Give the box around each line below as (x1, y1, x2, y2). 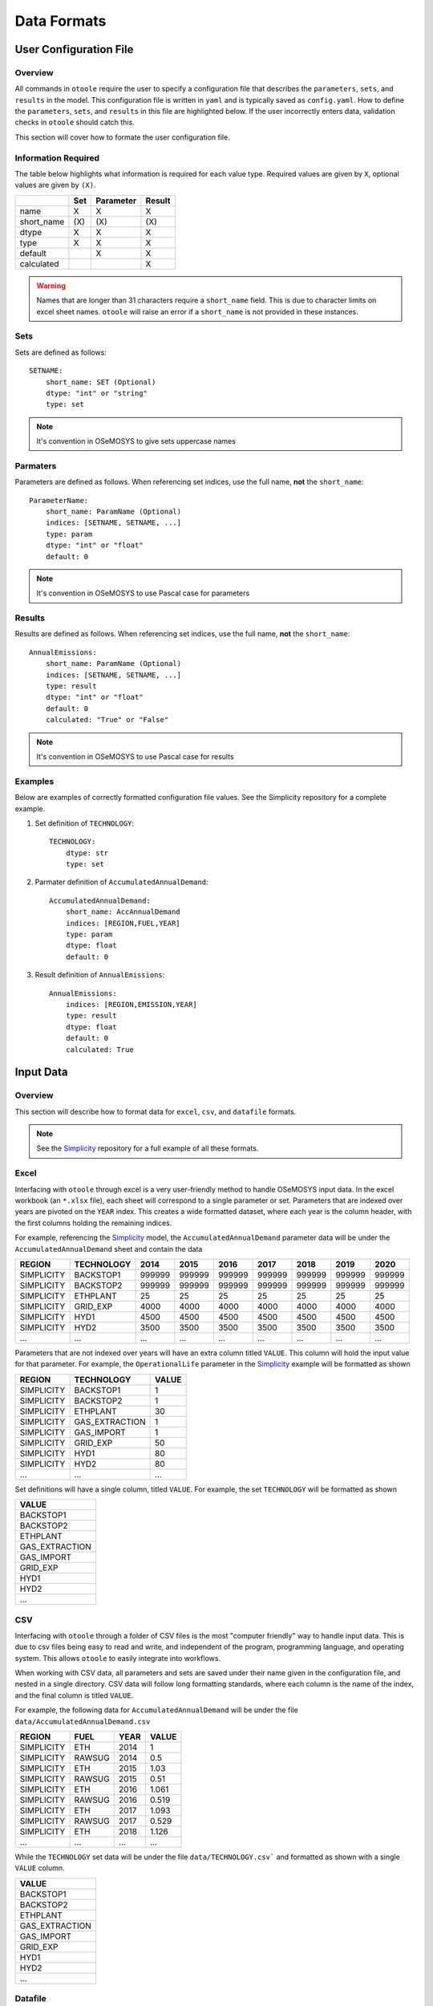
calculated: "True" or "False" (45, 715, 169, 725)
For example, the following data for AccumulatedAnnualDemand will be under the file (14, 1705, 298, 1715)
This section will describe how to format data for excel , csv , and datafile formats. (14, 1107, 297, 1116)
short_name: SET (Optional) (45, 377, 156, 387)
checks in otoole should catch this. (14, 117, 136, 128)
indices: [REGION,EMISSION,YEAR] (65, 1000, 198, 1009)
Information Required (14, 152, 100, 164)
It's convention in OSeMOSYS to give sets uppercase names (36, 437, 237, 446)
